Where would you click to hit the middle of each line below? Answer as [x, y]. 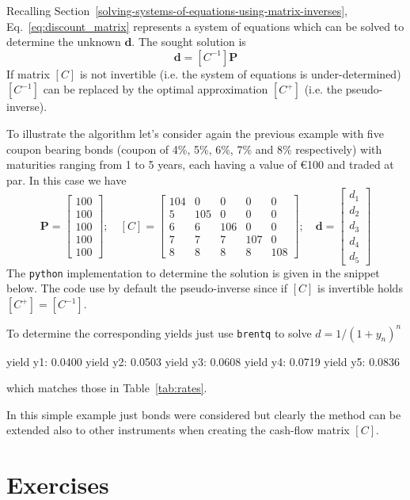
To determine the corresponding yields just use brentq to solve [159, 332]
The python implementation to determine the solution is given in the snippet [193, 272]
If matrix [28, 73]
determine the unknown [64, 42]
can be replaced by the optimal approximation [156, 89]
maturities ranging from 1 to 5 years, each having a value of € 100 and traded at [200, 164]
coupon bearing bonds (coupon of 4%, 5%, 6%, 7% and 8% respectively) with [194, 149]
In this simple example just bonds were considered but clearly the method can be [204, 414]
